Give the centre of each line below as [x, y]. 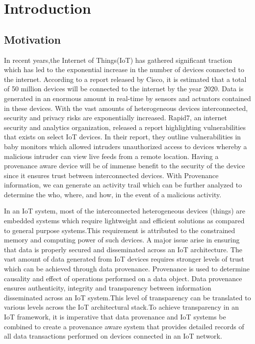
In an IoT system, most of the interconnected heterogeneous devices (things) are [125, 211]
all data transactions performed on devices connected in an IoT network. [113, 336]
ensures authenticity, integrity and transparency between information [108, 288]
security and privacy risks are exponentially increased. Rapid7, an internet [115, 118]
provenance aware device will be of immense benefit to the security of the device [125, 166]
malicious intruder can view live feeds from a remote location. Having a [111, 156]
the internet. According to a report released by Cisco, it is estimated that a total [125, 79]
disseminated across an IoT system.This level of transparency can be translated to [127, 297]
